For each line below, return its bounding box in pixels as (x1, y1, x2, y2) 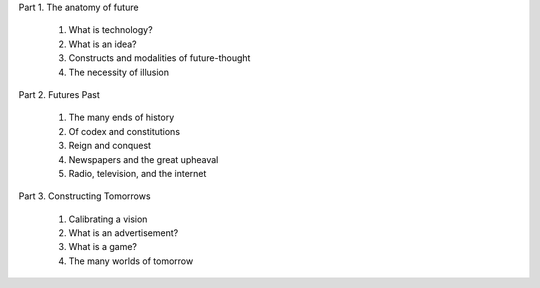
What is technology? (68, 24, 154, 36)
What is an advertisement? (68, 227, 179, 239)
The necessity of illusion (68, 66, 170, 78)
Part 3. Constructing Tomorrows (18, 190, 151, 202)
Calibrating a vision (68, 213, 148, 225)
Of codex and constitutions (68, 125, 180, 137)
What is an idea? (68, 38, 137, 50)
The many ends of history (68, 111, 175, 124)
